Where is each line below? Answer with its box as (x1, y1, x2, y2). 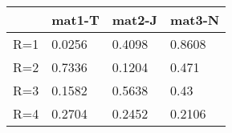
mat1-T (51, 10, 100, 29)
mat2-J (112, 10, 158, 29)
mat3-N (170, 10, 220, 29)
